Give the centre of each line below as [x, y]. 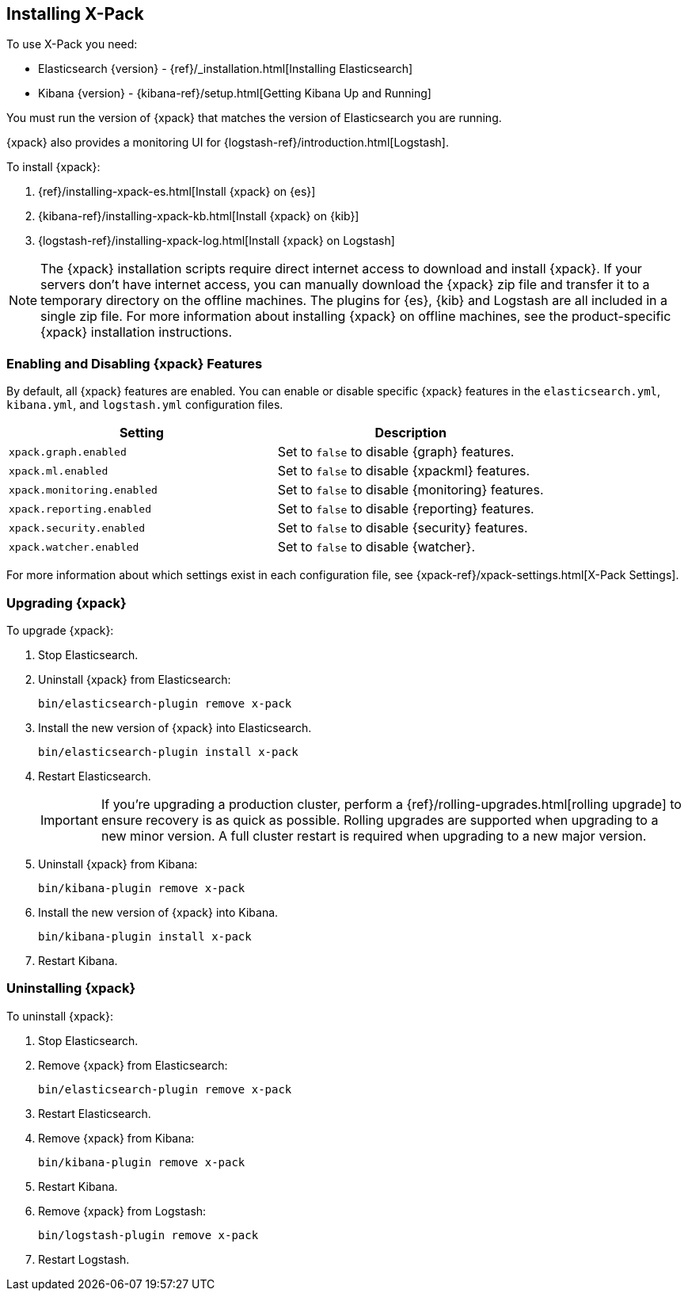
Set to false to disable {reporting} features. [406, 509]
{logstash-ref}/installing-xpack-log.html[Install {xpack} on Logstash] [217, 241]
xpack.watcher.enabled [74, 547]
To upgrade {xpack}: [60, 630]
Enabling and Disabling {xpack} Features [135, 363]
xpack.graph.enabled [68, 452]
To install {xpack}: [53, 167]
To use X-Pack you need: [72, 44]
